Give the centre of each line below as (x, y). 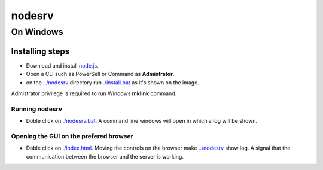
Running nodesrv (37, 109)
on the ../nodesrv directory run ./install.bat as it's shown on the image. (113, 82)
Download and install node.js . (62, 65)
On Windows (37, 32)
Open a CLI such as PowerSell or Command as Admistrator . (100, 74)
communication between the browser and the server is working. (105, 156)
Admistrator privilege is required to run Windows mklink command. (94, 93)
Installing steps (40, 51)
